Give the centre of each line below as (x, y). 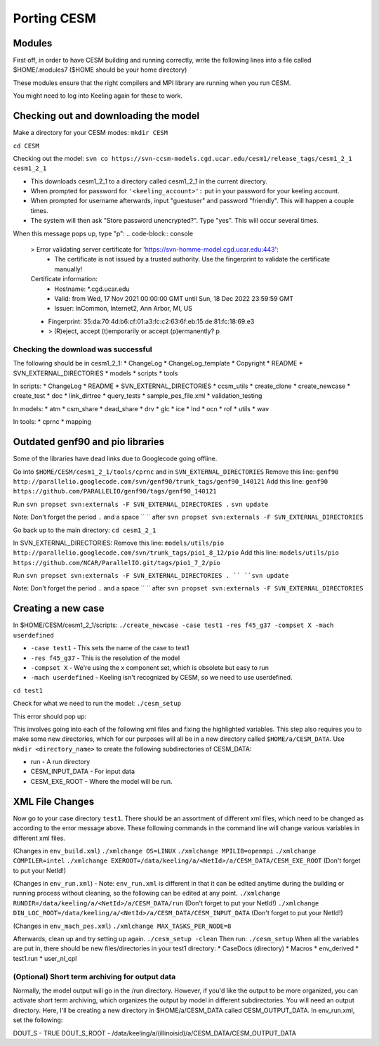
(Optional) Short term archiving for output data (94, 976)
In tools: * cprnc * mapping (52, 422)
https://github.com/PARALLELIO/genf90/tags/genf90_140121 (115, 491)
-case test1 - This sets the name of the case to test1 (110, 648)
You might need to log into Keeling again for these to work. (98, 96)
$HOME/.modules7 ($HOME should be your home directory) (100, 70)
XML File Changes (54, 801)
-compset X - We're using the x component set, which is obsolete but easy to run (150, 667)
